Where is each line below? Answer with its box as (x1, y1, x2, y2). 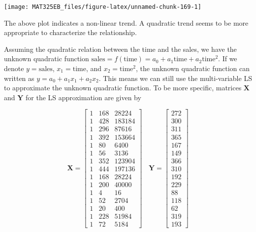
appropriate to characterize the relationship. (4, 27, 137, 38)
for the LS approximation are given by (26, 92, 141, 102)
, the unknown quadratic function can (135, 63, 250, 74)
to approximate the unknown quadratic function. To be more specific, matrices (4, 82, 242, 93)
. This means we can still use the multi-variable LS (98, 73, 252, 83)
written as (4, 73, 34, 83)
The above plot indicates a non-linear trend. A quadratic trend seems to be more (4, 17, 249, 28)
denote (4, 63, 24, 74)
